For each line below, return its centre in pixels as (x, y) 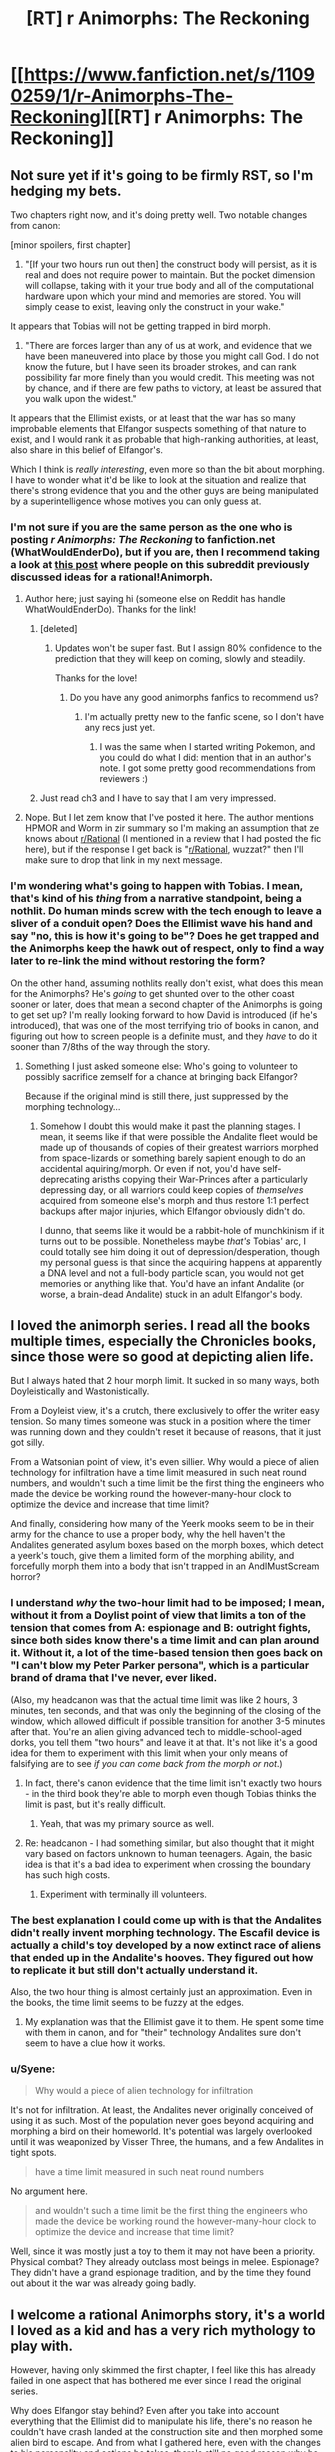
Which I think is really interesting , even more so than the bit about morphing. (167, 469)
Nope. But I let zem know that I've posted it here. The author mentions (169, 818)
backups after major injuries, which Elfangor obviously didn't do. (172, 1211)
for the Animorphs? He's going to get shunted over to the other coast (152, 993)
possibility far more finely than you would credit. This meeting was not (169, 377)
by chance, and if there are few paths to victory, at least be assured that (173, 388)
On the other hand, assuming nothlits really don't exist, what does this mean (167, 983)
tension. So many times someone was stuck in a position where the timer (161, 1421)
